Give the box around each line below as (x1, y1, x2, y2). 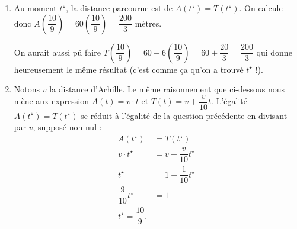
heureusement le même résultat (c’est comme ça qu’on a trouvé (14, 63, 244, 75)
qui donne (256, 46, 292, 58)
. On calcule (239, 2, 283, 14)
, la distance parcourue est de (66, 2, 173, 14)
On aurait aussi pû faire (14, 46, 101, 58)
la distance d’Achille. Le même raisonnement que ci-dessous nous (49, 83, 285, 95)
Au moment (14, 2, 57, 14)
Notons (14, 83, 40, 95)
